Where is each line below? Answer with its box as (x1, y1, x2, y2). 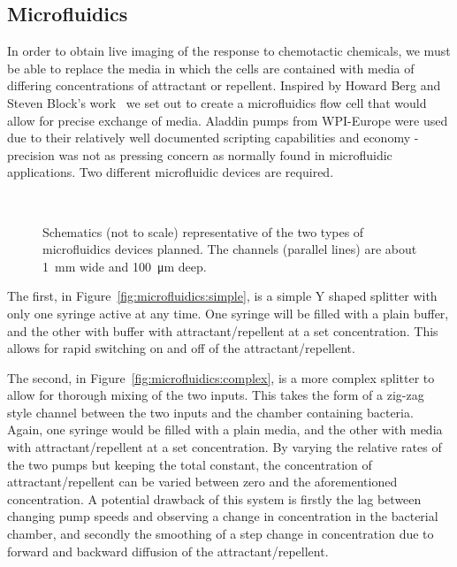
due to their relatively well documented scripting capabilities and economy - (7, 128, 419, 147)
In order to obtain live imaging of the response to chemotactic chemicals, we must (7, 42, 451, 60)
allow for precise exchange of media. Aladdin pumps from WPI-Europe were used (7, 111, 448, 129)
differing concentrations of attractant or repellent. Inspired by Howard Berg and (7, 76, 441, 95)
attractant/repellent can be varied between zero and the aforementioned (7, 472, 398, 491)
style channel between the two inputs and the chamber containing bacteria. (7, 402, 414, 421)
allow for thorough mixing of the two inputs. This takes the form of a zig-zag (7, 386, 424, 404)
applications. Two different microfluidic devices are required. (7, 163, 334, 181)
